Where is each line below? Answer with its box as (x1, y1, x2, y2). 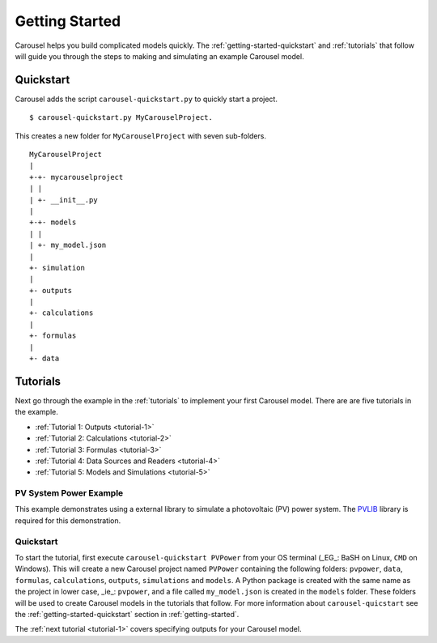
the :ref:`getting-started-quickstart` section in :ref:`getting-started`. (15, 609, 240, 619)
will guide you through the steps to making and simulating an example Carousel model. (15, 51, 304, 61)
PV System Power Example (15, 488, 124, 499)
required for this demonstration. (15, 515, 121, 526)
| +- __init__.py (29, 195, 98, 204)
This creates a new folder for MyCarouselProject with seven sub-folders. (15, 130, 267, 141)
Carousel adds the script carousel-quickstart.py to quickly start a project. (15, 94, 278, 104)
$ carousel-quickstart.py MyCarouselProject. (29, 113, 214, 122)
